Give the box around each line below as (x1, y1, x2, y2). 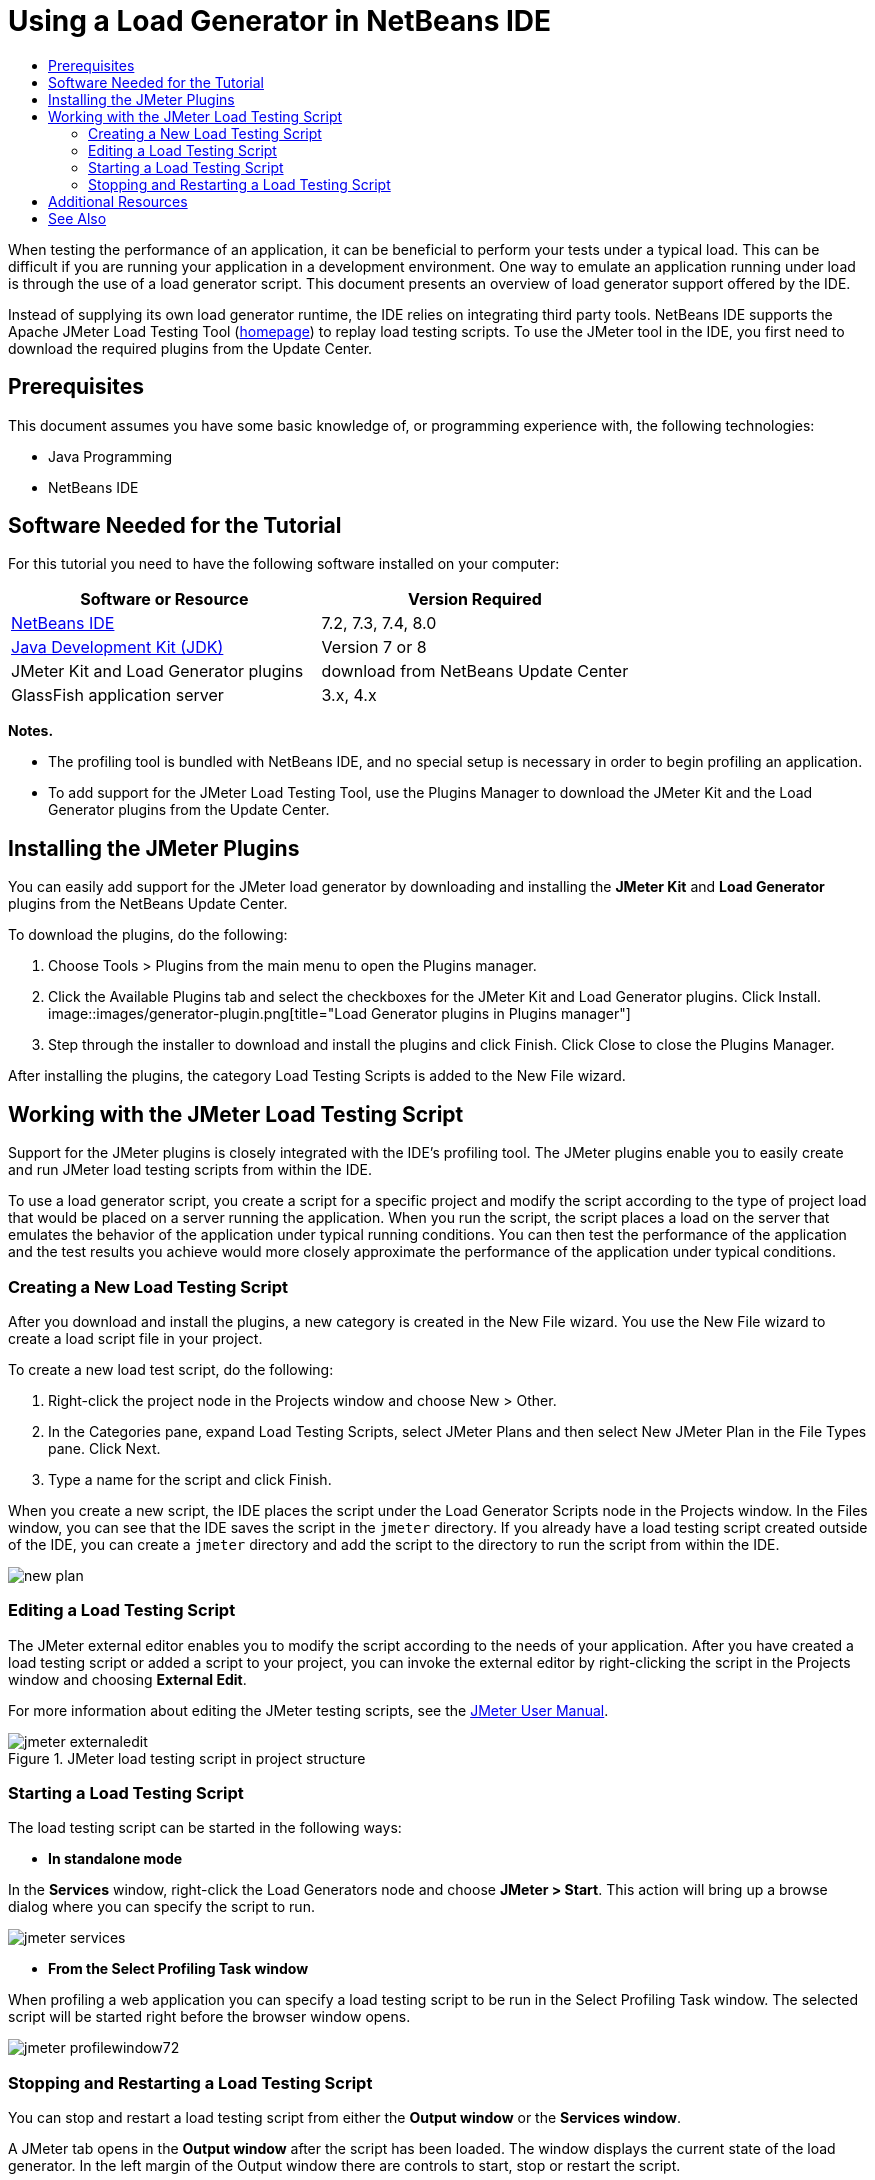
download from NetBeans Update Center (321, 661, 629, 682)
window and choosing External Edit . (8, 1670, 247, 1688)
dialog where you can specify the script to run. (8, 1898, 315, 1916)
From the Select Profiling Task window (48, 1960, 309, 1978)
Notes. (8, 722, 54, 740)
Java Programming (48, 447, 173, 465)
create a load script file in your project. (8, 1329, 263, 1347)
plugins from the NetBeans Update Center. (8, 895, 288, 913)
